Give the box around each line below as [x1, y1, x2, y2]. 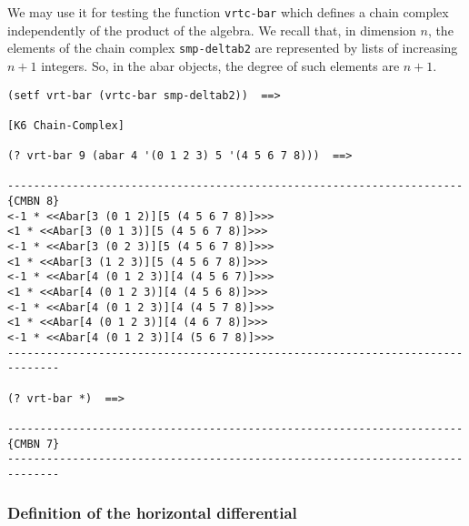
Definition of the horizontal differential [7, 501, 297, 524]
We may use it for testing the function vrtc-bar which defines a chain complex [7, 3, 449, 21]
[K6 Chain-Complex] [7, 118, 125, 132]
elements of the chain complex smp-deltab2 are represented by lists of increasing [7, 38, 458, 57]
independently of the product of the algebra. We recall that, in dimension [7, 20, 416, 39]
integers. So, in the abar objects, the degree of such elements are [41, 56, 400, 75]
